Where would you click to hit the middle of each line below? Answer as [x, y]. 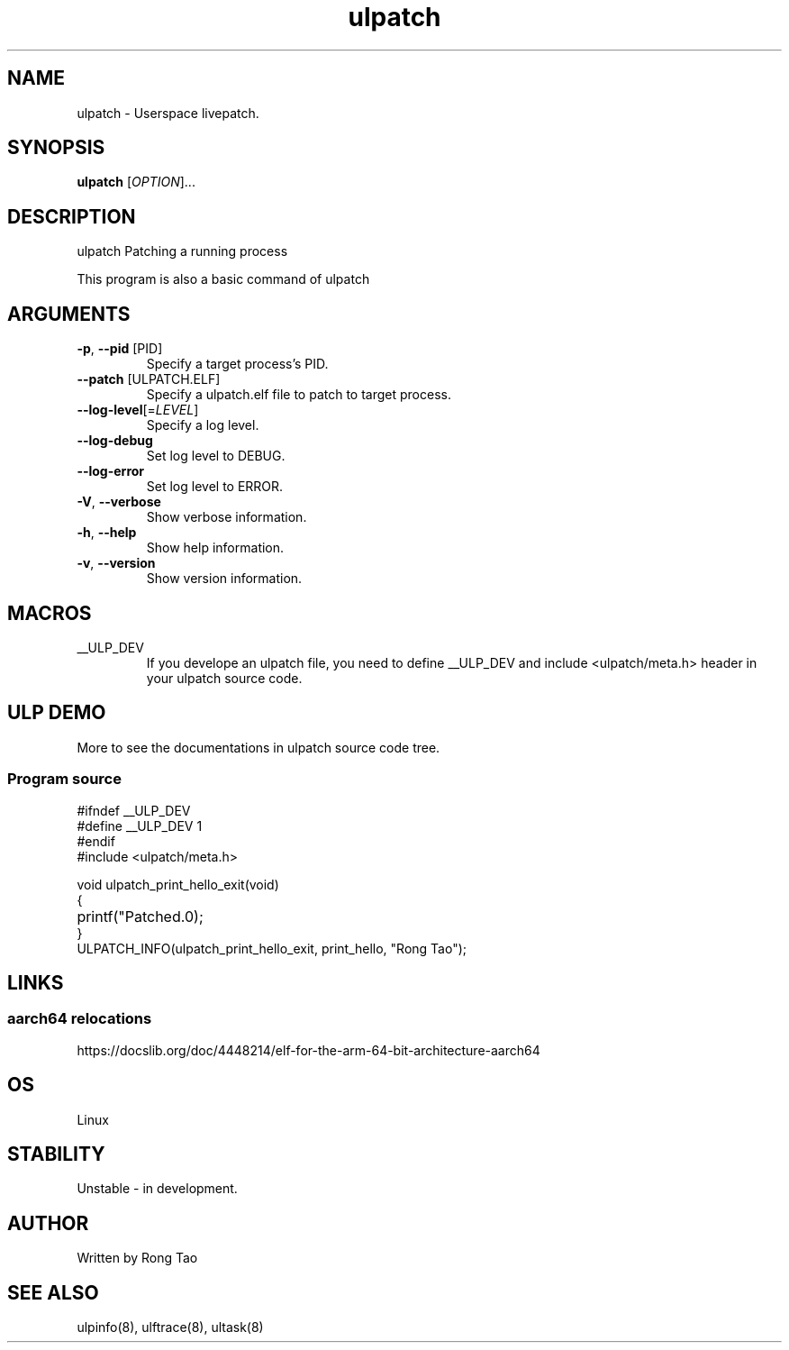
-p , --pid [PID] [120, 349]
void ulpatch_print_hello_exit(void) [178, 884]
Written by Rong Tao [137, 1258]
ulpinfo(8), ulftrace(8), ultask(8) [170, 1327]
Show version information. [224, 579]
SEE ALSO [53, 1292]
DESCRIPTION [72, 216]
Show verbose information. [227, 517]
